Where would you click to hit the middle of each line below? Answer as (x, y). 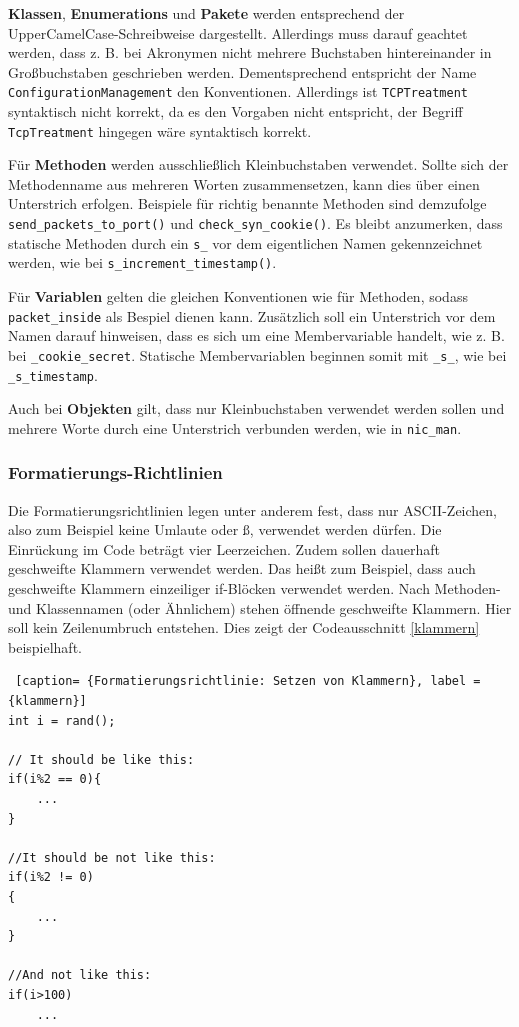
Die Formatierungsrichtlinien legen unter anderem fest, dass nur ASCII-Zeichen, (252, 509)
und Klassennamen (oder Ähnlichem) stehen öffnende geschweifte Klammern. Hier (260, 607)
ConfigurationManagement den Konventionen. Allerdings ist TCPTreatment (238, 91)
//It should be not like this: (112, 857)
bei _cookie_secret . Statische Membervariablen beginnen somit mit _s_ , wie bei (257, 354)
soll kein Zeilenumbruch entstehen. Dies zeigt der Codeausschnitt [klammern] (244, 627)
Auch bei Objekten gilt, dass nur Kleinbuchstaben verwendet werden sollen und (256, 408)
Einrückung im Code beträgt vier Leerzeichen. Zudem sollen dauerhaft (224, 548)
